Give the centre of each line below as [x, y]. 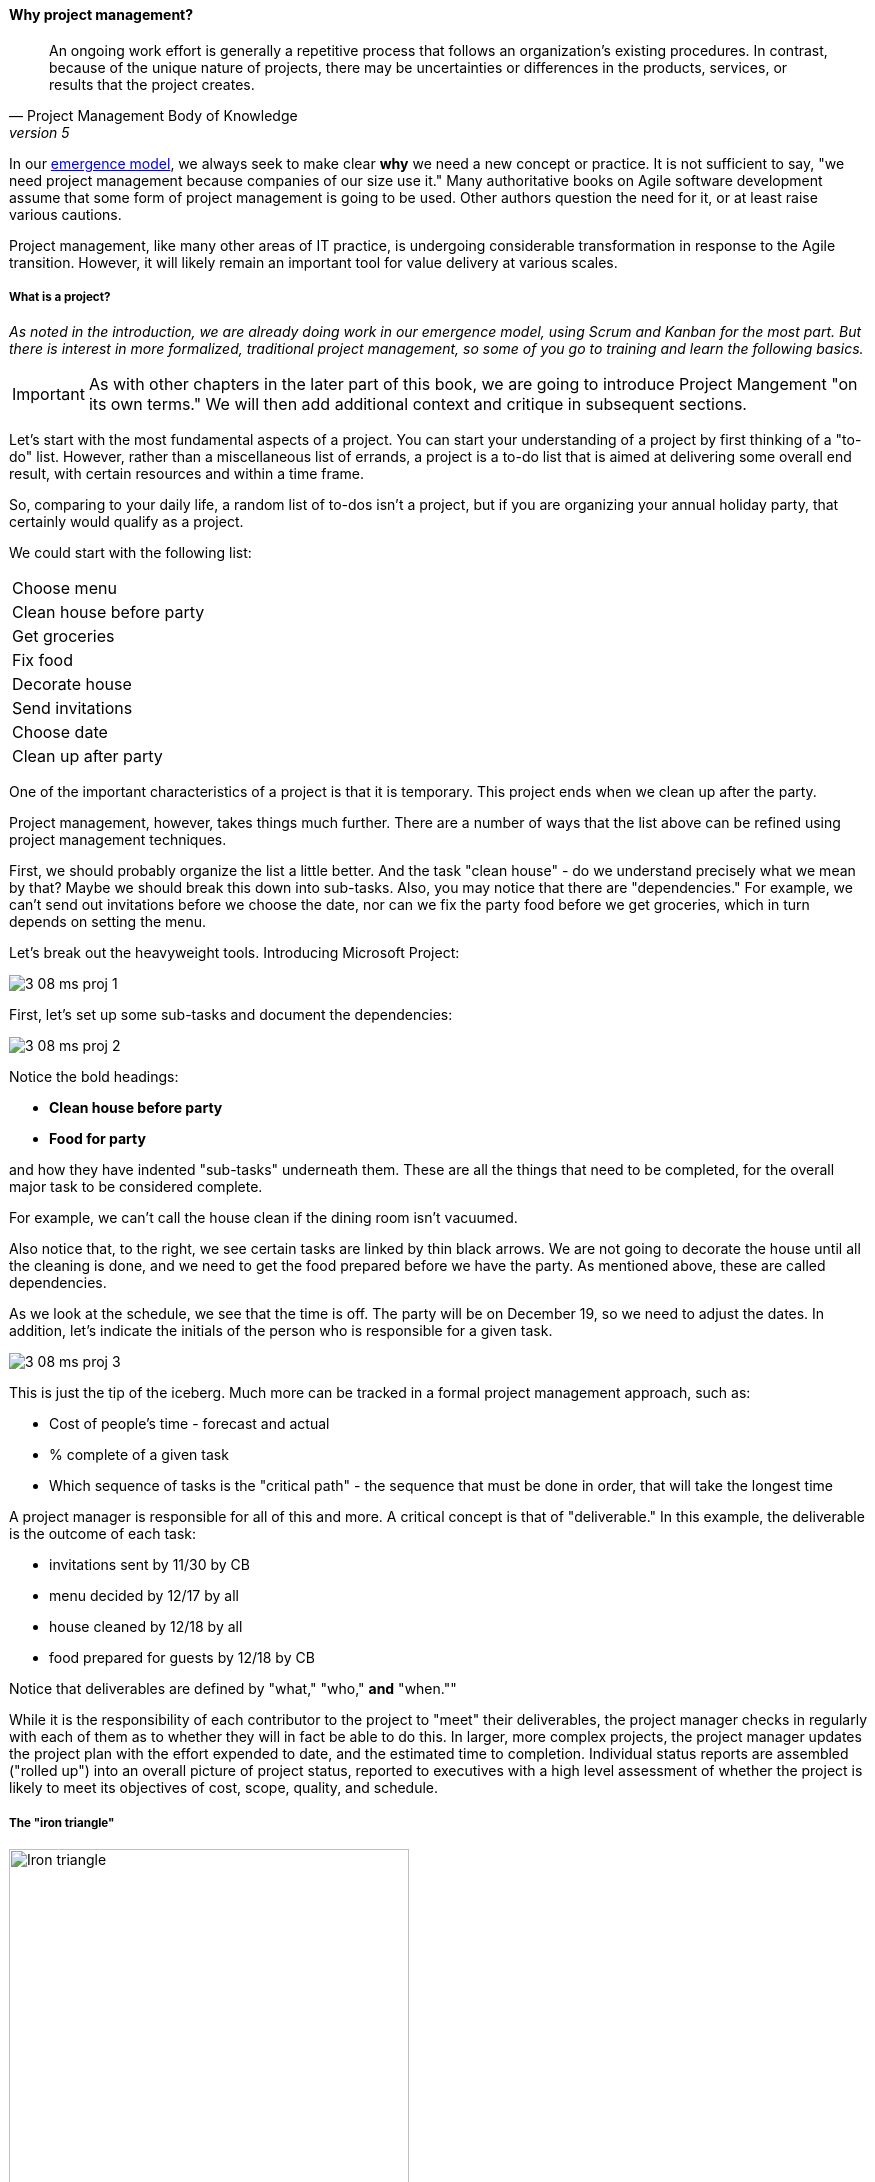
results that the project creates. [152, 84]
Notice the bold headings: [94, 1077]
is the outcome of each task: [103, 1534]
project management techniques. [118, 840]
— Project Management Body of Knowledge [153, 115]
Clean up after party [87, 756]
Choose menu [64, 588]
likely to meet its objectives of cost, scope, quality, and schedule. [224, 1788]
